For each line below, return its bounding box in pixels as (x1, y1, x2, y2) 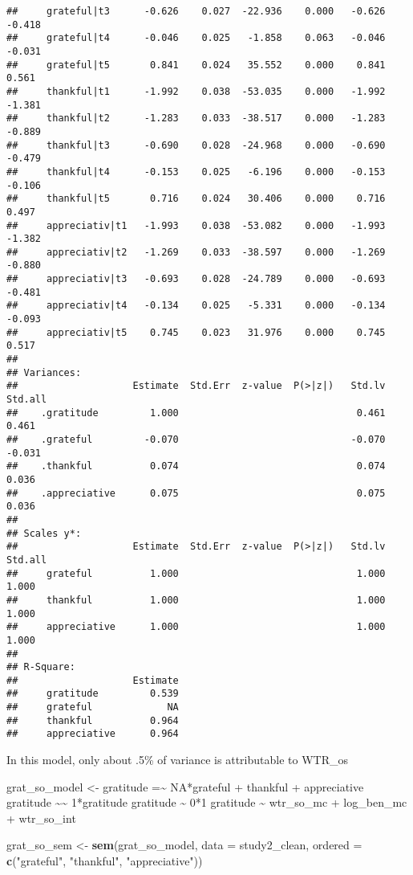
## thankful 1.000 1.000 (6, 594, 386, 606)
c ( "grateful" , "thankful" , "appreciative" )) (6, 853, 203, 869)
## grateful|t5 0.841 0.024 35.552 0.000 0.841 (6, 59, 386, 71)
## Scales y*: (6, 527, 82, 539)
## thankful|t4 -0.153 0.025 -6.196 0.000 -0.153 (6, 166, 386, 178)
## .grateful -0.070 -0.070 (6, 434, 386, 445)
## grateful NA (6, 701, 179, 713)
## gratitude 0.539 (6, 688, 179, 700)
